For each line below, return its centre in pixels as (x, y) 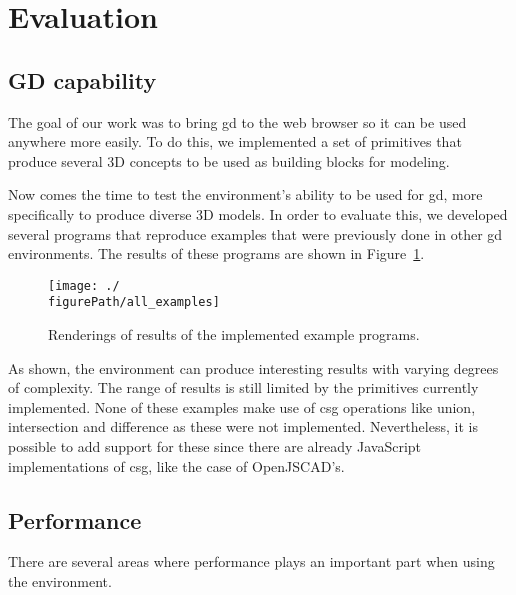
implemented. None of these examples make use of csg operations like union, (242, 406)
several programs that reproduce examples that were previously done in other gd (255, 233)
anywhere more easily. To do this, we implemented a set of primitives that (235, 141)
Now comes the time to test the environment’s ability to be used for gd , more (245, 194)
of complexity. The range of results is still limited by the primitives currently (243, 387)
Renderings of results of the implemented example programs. (234, 334)
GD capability (82, 79)
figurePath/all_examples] (134, 302)
